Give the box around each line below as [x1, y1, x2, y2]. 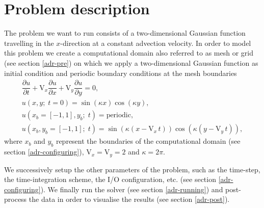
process [4, 194, 27, 204]
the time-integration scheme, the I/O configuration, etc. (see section [4, 174, 216, 185]
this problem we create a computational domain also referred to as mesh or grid [4, 47, 253, 58]
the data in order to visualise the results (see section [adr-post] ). [29, 194, 230, 204]
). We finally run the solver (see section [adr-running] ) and [40, 184, 223, 194]
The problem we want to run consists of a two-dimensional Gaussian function [4, 28, 246, 38]
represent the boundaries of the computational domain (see [56, 136, 241, 146]
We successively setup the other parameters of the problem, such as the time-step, [4, 164, 260, 174]
